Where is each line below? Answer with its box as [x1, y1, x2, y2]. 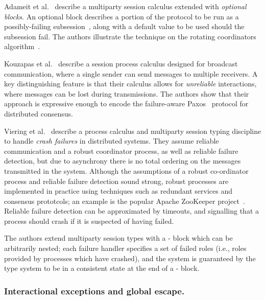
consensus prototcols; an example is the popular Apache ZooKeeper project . [4, 195, 245, 206]
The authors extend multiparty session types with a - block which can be [4, 233, 233, 243]
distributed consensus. [4, 108, 73, 119]
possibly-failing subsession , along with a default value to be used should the [4, 21, 245, 32]
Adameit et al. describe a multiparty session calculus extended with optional [4, 1, 247, 11]
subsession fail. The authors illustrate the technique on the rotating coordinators [4, 31, 256, 41]
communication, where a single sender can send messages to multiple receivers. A [4, 68, 258, 79]
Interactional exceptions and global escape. [4, 284, 185, 297]
